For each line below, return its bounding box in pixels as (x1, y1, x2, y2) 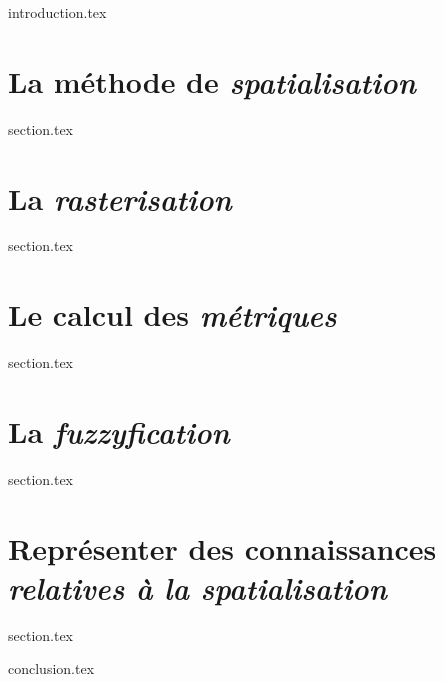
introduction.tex (8, 2, 107, 22)
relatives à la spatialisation (8, 566, 387, 608)
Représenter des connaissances (8, 527, 437, 568)
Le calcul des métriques (8, 294, 337, 336)
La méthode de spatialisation (8, 60, 416, 102)
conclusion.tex (8, 658, 95, 679)
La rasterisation (8, 177, 232, 219)
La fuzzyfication (8, 410, 230, 452)
